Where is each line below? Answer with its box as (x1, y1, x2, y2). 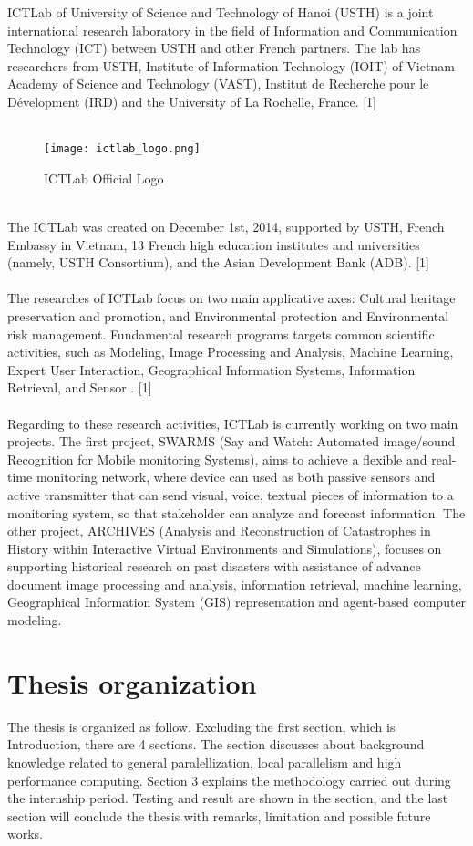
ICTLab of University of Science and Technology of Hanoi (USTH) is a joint (7, 3, 434, 21)
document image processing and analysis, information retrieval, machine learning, (7, 574, 462, 593)
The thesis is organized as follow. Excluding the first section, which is (7, 716, 396, 736)
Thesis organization (7, 663, 257, 701)
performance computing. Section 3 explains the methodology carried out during (7, 770, 451, 789)
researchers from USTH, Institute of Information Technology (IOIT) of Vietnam (7, 56, 455, 75)
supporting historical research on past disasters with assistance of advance (7, 557, 421, 576)
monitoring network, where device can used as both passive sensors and (36, 467, 436, 486)
